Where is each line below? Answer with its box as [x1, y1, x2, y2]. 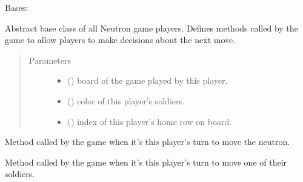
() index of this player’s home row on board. [67, 115, 232, 127]
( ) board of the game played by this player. [67, 74, 228, 87]
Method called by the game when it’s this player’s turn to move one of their [5, 155, 287, 168]
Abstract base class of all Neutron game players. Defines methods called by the [5, 21, 298, 34]
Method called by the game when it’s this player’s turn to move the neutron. [5, 135, 290, 148]
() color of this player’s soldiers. [67, 94, 185, 107]
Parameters [28, 53, 71, 66]
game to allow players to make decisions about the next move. [5, 33, 236, 46]
